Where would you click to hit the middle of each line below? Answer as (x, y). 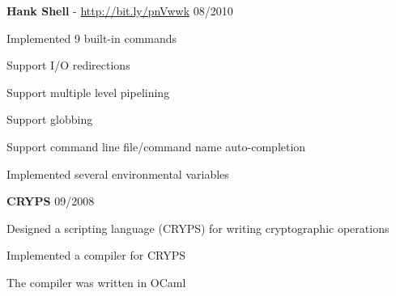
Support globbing (50, 119)
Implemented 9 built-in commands (92, 38)
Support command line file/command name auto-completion (156, 146)
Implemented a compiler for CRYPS (96, 255)
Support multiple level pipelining (88, 92)
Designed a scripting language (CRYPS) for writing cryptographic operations (198, 228)
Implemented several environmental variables (118, 173)
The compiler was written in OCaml (96, 282)
